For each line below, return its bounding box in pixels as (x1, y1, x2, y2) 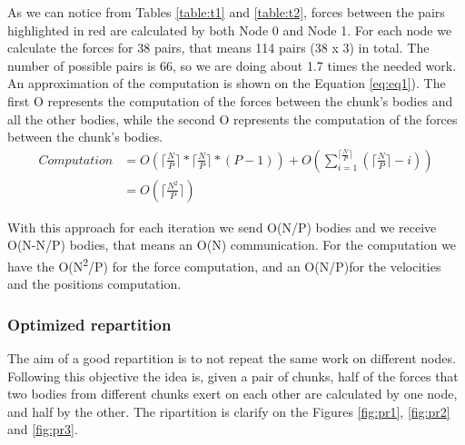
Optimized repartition (7, 312, 172, 335)
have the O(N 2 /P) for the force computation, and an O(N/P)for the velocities (7, 254, 441, 275)
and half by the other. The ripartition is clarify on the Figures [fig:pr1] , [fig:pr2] (7, 401, 450, 420)
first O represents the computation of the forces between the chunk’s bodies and (7, 91, 453, 110)
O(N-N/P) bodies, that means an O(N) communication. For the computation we (7, 235, 457, 254)
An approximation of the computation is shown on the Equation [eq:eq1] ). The (7, 74, 446, 93)
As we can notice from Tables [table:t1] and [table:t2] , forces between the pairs (7, 3, 445, 21)
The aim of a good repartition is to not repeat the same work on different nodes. (7, 349, 456, 368)
